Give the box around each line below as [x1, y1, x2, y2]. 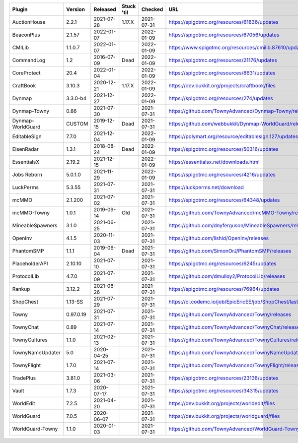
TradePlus [12, 375, 36, 381]
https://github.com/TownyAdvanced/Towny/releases [168, 311, 292, 317]
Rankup [12, 286, 30, 292]
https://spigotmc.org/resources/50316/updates [168, 146, 279, 152]
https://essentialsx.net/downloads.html [168, 159, 260, 165]
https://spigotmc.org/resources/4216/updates [168, 171, 276, 178]
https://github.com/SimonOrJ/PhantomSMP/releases [168, 248, 292, 254]
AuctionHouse [12, 19, 46, 25]
